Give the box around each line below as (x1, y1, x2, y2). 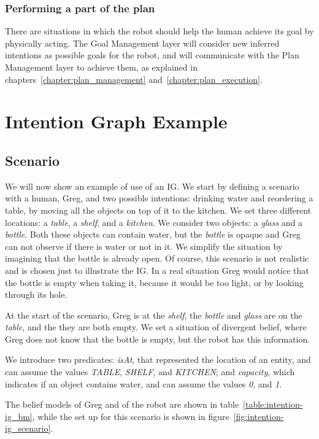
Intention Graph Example (5, 109, 228, 134)
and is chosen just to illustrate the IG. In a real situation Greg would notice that (5, 263, 309, 276)
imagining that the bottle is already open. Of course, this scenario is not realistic (5, 252, 309, 265)
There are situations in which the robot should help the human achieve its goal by (5, 25, 314, 37)
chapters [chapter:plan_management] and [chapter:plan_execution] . (5, 72, 263, 85)
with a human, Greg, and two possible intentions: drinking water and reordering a (5, 192, 313, 204)
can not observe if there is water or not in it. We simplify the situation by (5, 239, 283, 252)
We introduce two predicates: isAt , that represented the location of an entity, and (5, 353, 311, 366)
